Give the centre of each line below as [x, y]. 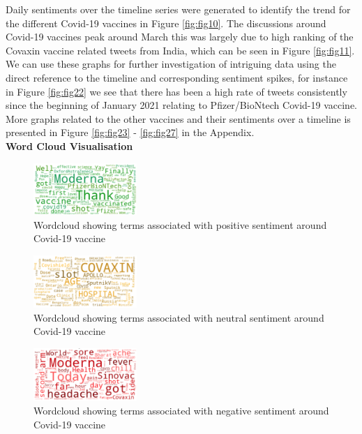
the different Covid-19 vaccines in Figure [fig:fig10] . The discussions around [166, 23]
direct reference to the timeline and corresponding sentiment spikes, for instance [177, 77]
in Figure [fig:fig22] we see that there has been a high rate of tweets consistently [176, 91]
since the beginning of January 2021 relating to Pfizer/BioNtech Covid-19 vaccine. [181, 105]
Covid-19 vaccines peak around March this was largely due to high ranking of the [180, 37]
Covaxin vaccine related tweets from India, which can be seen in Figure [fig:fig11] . [180, 50]
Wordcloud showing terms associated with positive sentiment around [180, 224]
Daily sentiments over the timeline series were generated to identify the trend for [178, 9]
